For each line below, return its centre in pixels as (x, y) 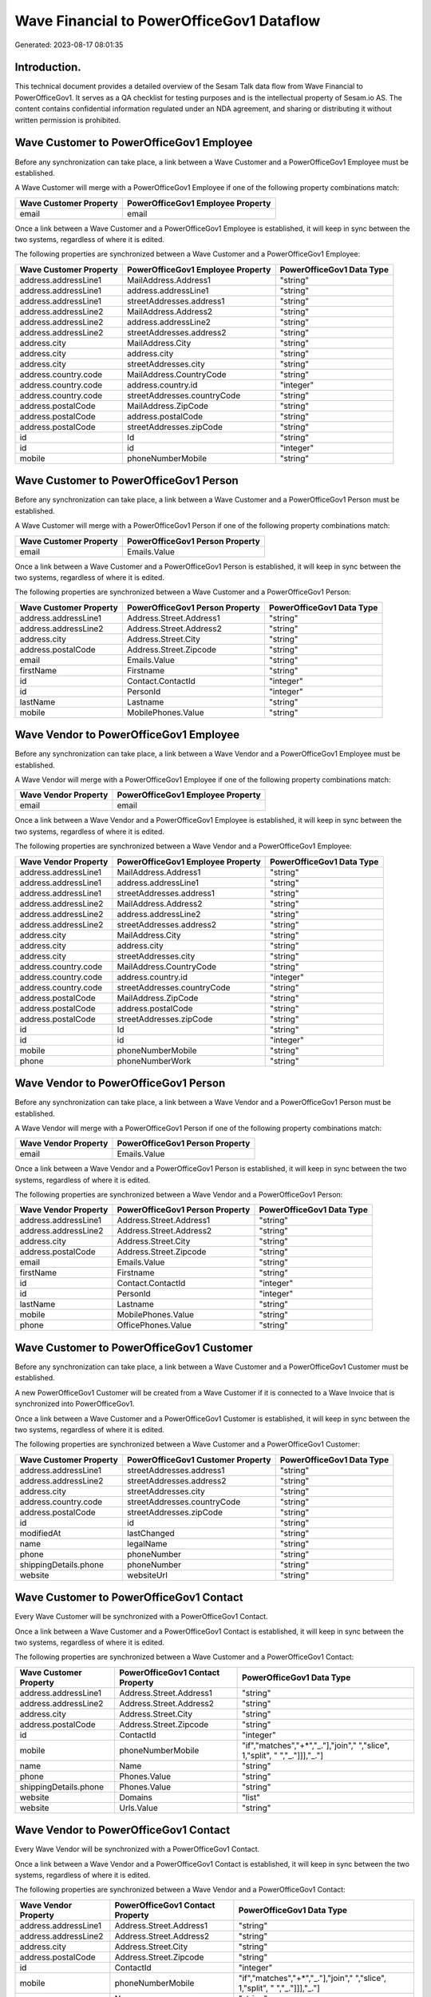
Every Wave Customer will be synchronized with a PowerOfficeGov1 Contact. (141, 1617)
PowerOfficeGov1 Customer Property (199, 1459)
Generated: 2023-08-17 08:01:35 (69, 45)
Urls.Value (139, 1808)
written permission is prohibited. (68, 120)
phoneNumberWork (154, 1061)
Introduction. (48, 67)
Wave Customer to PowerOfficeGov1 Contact (129, 1598)
